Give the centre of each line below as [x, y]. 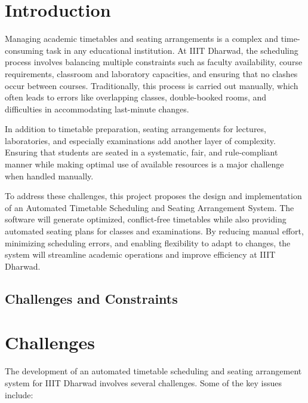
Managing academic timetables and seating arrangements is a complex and [142, 39]
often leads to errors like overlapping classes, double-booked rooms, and [136, 97]
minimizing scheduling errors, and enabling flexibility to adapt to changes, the [148, 242]
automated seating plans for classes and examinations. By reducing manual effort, [154, 231]
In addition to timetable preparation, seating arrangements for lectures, [135, 129]
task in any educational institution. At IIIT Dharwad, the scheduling [172, 50]
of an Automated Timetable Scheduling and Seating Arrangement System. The [150, 207]
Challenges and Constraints [91, 298]
